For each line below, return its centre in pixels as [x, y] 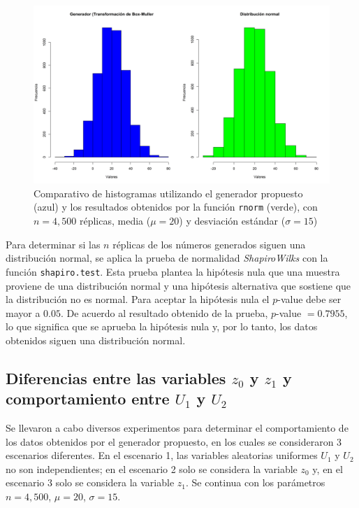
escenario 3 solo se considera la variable [90, 482]
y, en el [328, 468]
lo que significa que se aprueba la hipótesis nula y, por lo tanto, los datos [162, 326]
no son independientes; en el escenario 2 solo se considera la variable [152, 468]
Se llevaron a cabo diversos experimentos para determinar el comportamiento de [177, 428]
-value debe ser [309, 299]
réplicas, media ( [115, 221]
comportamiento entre [88, 398]
